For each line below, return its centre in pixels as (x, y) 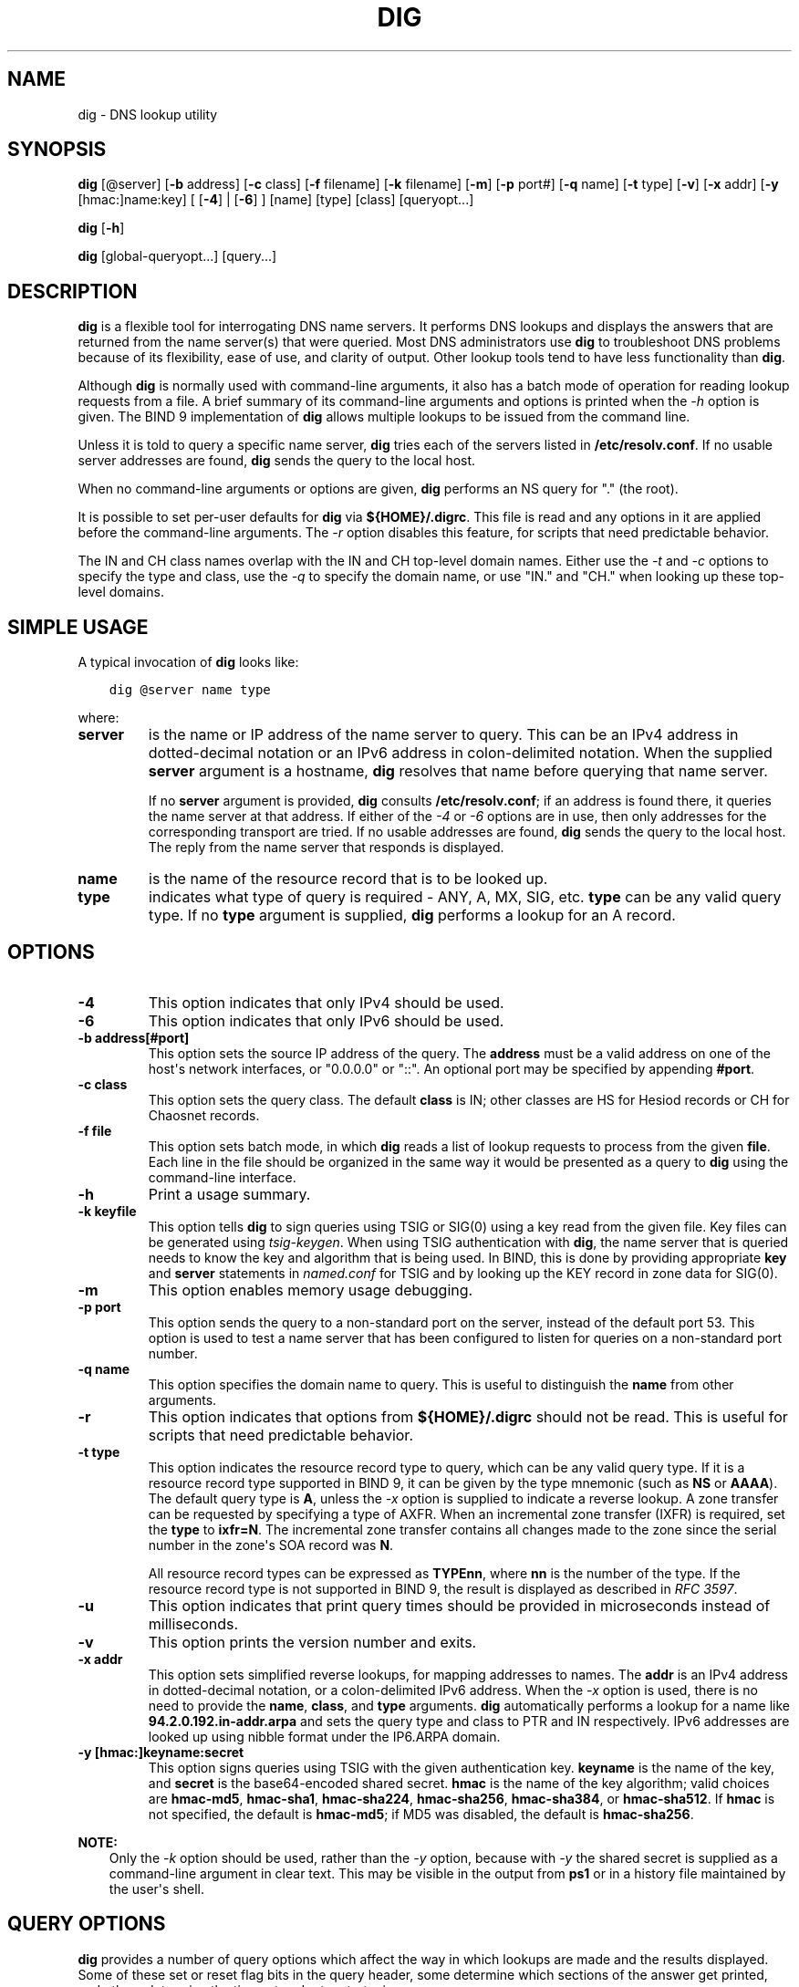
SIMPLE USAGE (78, 627)
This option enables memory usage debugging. (311, 1290)
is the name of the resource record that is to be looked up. (348, 879)
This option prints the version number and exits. (312, 1642)
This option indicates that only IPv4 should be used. (326, 1002)
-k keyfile (107, 1211)
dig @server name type (190, 690)
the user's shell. (157, 1888)
